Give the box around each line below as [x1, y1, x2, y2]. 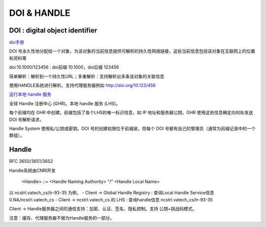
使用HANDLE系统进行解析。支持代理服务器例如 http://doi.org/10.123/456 [9, 82, 156, 88]
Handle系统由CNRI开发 [9, 167, 56, 173]
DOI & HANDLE [9, 7, 70, 18]
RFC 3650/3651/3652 [9, 158, 53, 164]
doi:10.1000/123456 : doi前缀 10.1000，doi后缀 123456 [9, 64, 119, 70]
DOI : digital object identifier [9, 26, 98, 35]
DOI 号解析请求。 [9, 116, 44, 122]
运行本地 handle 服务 [9, 91, 52, 97]
